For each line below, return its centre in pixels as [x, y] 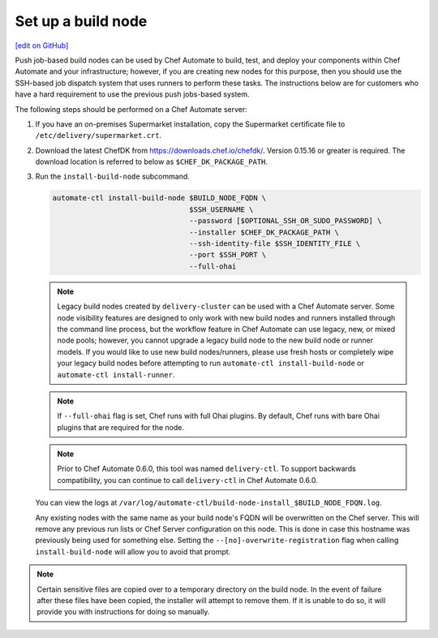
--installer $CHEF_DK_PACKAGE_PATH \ [264, 232]
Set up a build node [81, 21]
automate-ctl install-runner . [116, 374]
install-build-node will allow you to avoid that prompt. [133, 551]
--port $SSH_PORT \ [228, 255]
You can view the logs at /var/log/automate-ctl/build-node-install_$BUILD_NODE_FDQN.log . [209, 502]
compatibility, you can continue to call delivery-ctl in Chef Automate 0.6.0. [187, 480]
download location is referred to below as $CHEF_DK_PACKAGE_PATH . [151, 162]
